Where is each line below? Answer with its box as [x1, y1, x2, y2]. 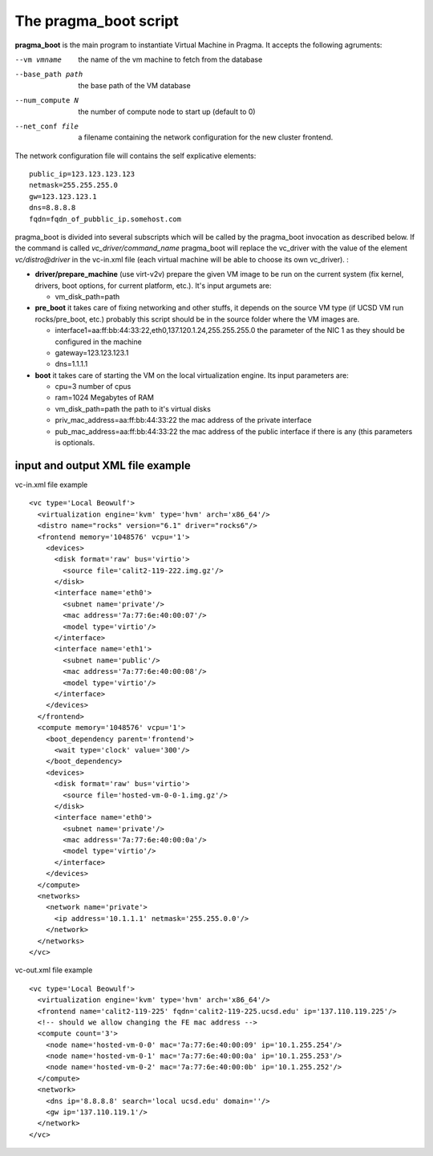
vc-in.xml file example [14, 480, 88, 489]
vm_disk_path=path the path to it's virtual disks [55, 404, 212, 413]
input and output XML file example [14, 458, 192, 473]
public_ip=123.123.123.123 [29, 169, 136, 179]
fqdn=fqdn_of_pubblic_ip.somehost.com [29, 214, 182, 224]
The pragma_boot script [14, 12, 180, 30]
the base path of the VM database [78, 80, 192, 90]
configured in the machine [55, 337, 142, 347]
